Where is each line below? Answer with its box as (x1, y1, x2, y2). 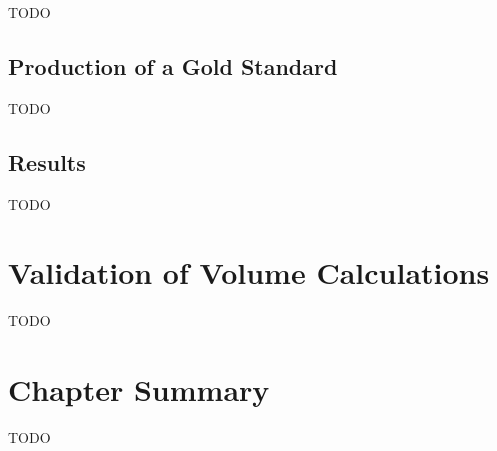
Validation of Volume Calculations (8, 252, 490, 293)
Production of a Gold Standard (8, 50, 338, 81)
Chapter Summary (8, 369, 270, 410)
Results (8, 146, 86, 177)
